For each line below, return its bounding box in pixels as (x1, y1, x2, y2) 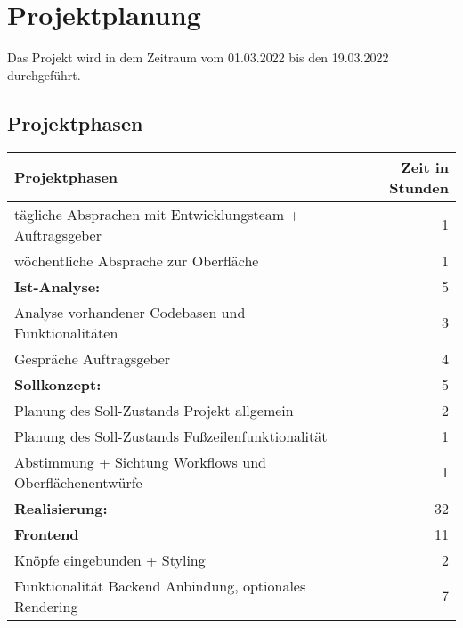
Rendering (14, 595, 78, 616)
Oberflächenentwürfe (14, 471, 142, 493)
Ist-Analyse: (14, 275, 101, 297)
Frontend (14, 523, 79, 544)
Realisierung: (14, 497, 108, 518)
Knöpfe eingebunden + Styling (14, 549, 206, 570)
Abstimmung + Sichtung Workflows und (14, 451, 266, 472)
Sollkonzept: (14, 373, 102, 395)
